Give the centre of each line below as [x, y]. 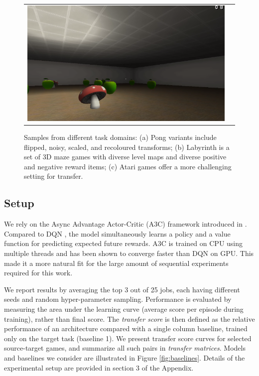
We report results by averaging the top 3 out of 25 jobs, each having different [122, 289]
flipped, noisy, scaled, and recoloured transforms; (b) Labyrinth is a [127, 147]
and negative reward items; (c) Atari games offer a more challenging [128, 166]
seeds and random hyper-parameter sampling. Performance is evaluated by [118, 299]
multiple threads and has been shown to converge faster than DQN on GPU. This [129, 253]
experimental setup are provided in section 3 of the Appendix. [99, 367]
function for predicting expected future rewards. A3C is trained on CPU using [124, 243]
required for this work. [38, 273]
